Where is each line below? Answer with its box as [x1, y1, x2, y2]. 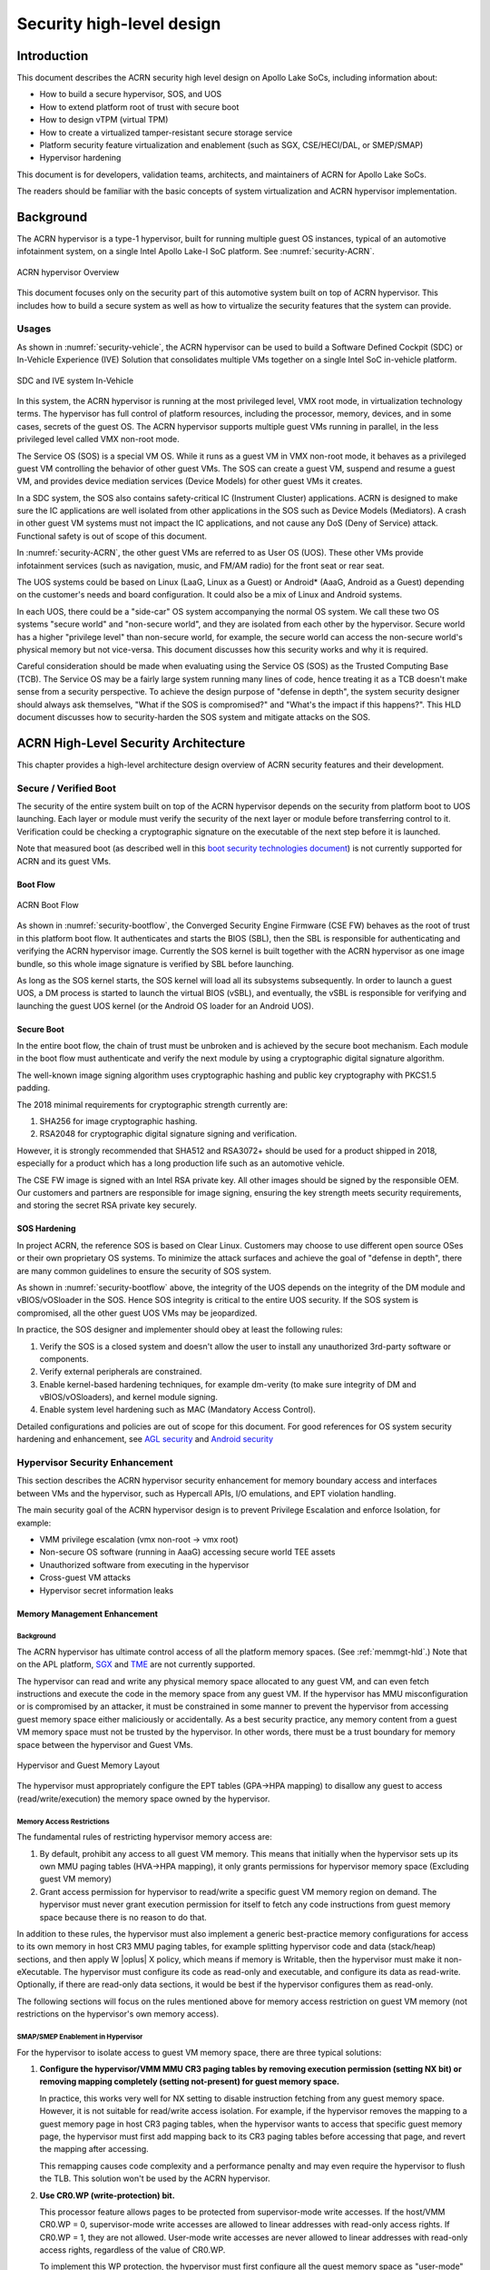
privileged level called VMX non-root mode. [16, 434, 181, 445]
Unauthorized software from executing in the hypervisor [39, 1559, 250, 1570]
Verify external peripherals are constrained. [39, 1367, 202, 1377]
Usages [16, 322, 52, 335]
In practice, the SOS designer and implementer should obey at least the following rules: [16, 1324, 343, 1335]
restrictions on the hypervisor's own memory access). [16, 2008, 220, 2019]
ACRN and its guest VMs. [16, 855, 112, 866]
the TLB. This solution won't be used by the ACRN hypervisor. [39, 2173, 271, 2184]
